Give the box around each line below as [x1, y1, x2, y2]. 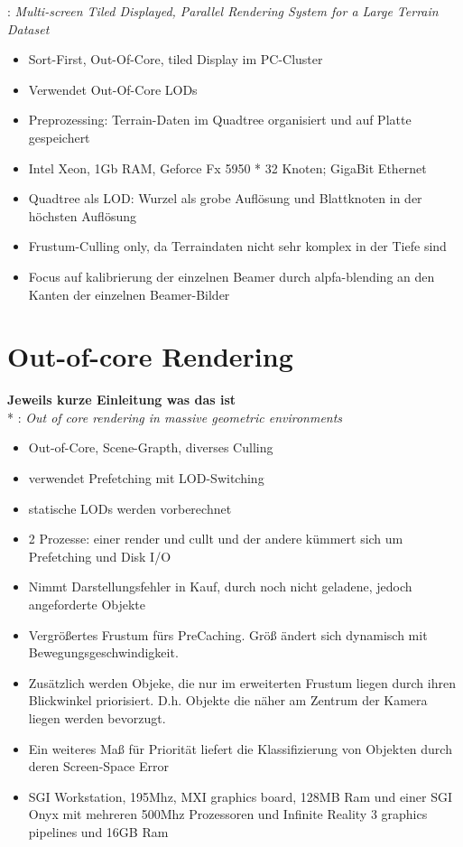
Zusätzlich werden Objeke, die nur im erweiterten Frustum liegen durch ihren [28, 673, 456, 692]
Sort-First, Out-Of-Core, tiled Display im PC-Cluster [28, 50, 323, 69]
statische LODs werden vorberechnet [28, 498, 232, 517]
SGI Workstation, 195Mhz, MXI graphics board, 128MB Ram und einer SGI [28, 786, 452, 805]
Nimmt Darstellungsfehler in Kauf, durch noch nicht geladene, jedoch [28, 577, 412, 596]
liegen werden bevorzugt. [28, 708, 166, 727]
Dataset [7, 19, 50, 38]
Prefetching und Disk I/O [28, 546, 171, 565]
